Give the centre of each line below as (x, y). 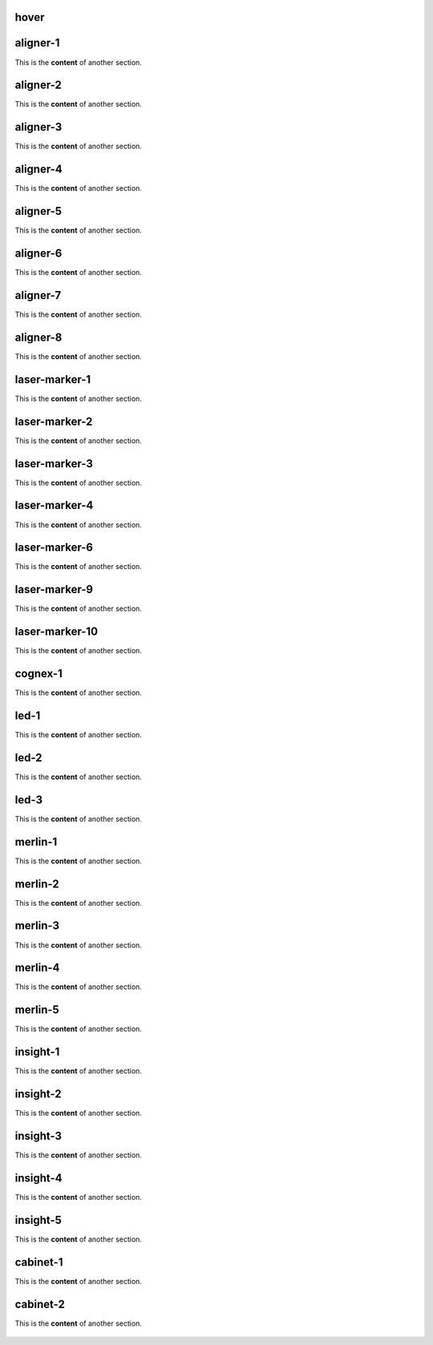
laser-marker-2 (54, 421)
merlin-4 (37, 968)
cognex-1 (39, 674)
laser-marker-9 (54, 590)
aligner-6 (38, 253)
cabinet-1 (39, 1262)
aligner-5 (38, 211)
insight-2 (38, 1094)
